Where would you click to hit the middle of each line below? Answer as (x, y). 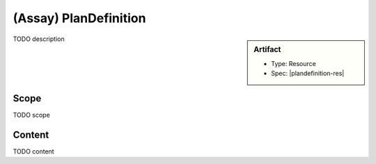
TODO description (39, 39)
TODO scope (31, 115)
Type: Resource (293, 63)
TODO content (34, 151)
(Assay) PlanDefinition (79, 18)
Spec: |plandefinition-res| (308, 74)
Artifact (267, 49)
